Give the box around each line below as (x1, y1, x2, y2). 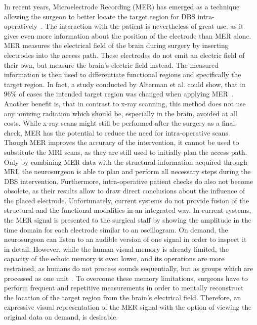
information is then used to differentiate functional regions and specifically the (4, 69, 241, 80)
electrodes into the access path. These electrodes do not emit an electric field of (4, 49, 245, 60)
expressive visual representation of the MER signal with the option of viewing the (4, 302, 252, 312)
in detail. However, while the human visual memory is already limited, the (4, 243, 229, 254)
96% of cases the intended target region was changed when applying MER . (4, 89, 234, 99)
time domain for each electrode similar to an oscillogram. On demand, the (4, 224, 228, 234)
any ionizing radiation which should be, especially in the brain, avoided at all (4, 108, 238, 118)
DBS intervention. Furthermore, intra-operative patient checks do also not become (4, 176, 253, 186)
